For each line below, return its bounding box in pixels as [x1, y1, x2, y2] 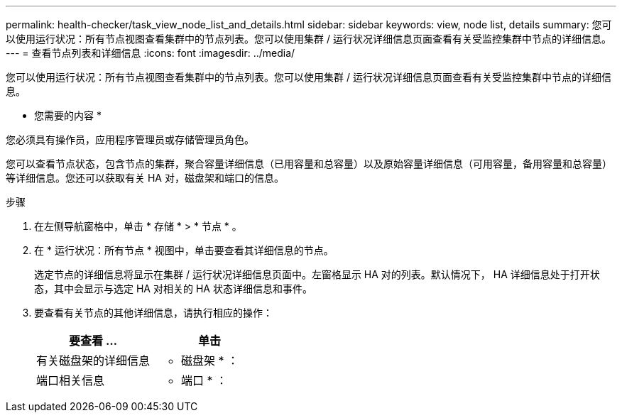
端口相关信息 [36, 373, 105, 387]
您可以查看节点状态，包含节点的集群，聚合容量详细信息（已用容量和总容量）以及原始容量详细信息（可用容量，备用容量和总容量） [6, 158, 612, 170]
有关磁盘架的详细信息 [36, 353, 151, 368]
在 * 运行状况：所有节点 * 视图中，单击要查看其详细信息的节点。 [34, 244, 334, 256]
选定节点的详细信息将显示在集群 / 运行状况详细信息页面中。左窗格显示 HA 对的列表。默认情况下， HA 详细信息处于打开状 [34, 268, 600, 280]
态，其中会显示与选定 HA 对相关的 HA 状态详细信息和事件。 [34, 282, 312, 295]
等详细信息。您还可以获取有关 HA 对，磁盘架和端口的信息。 [6, 172, 284, 184]
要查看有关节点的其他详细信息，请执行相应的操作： [34, 307, 273, 319]
